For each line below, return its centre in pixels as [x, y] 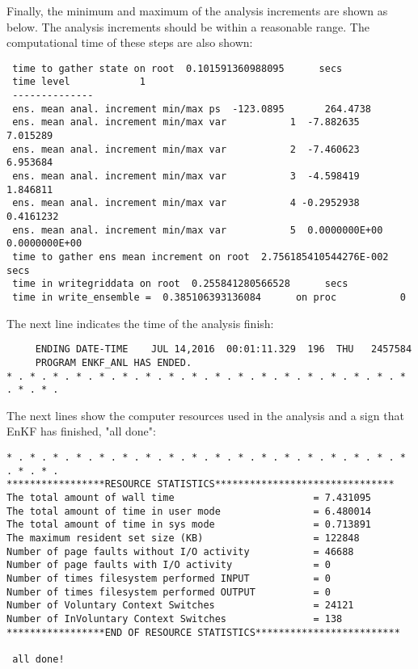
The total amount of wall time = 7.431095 [189, 497]
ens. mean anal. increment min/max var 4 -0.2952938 [186, 203]
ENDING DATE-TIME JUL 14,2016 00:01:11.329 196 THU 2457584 [224, 349]
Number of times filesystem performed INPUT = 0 [169, 578]
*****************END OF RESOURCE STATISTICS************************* [203, 632]
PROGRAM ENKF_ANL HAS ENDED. [114, 362]
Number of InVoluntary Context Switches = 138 [175, 619]
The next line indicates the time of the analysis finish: [140, 323]
